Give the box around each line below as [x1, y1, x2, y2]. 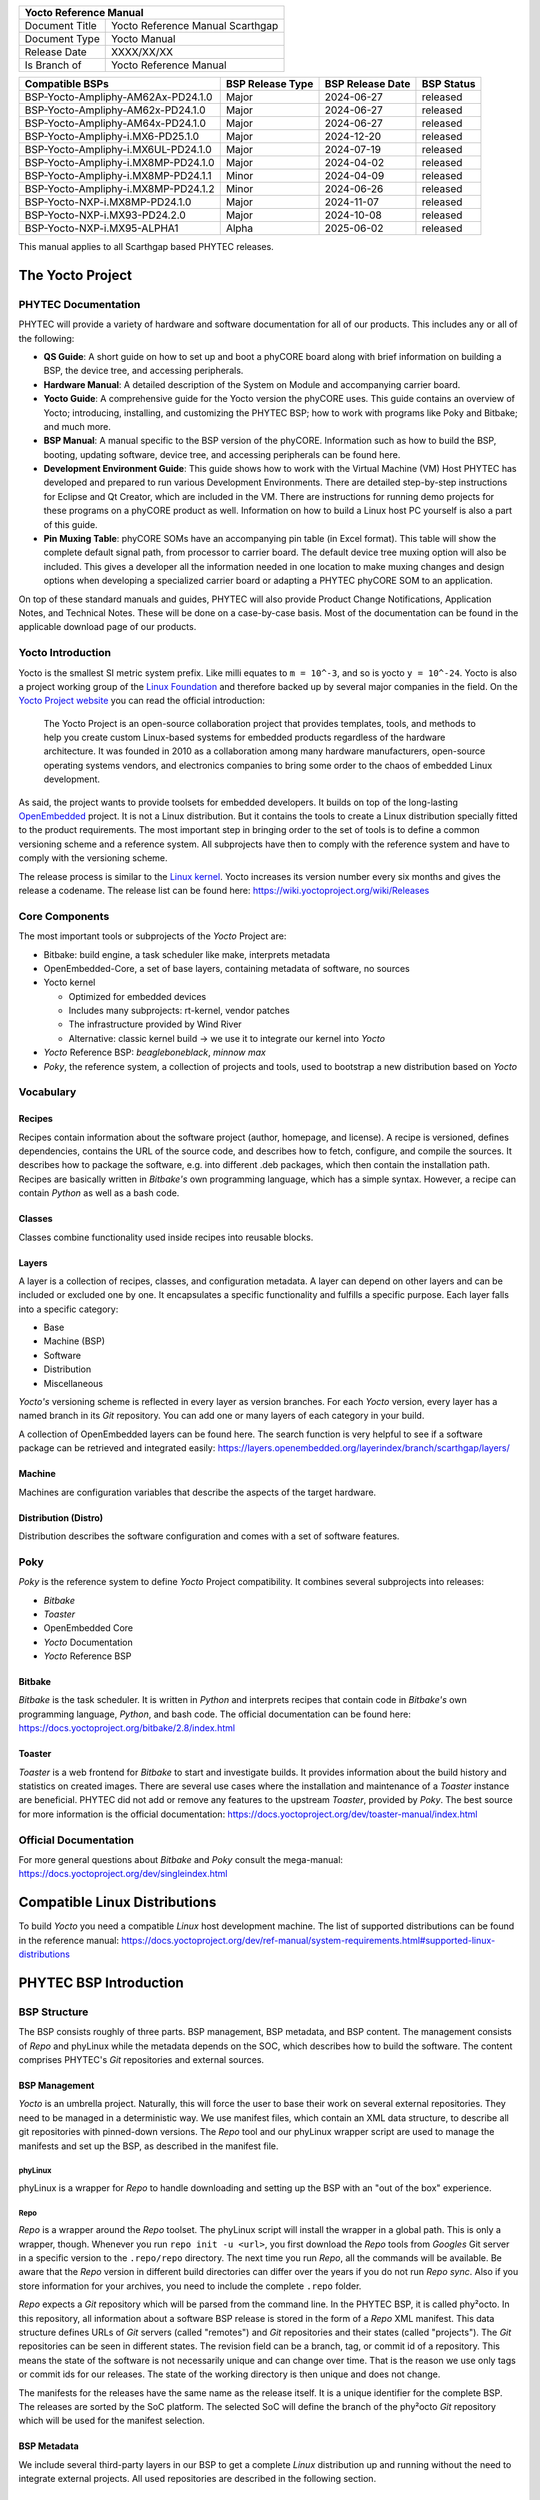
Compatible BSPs [24, 77, 109, 90]
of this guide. [43, 518, 99, 530]
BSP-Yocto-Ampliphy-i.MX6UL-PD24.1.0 [24, 143, 212, 156]
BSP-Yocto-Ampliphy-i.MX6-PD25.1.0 [24, 130, 200, 143]
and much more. [43, 420, 112, 432]
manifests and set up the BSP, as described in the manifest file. [18, 2140, 279, 2152]
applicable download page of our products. [18, 621, 197, 633]
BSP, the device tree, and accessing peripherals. [43, 365, 244, 377]
